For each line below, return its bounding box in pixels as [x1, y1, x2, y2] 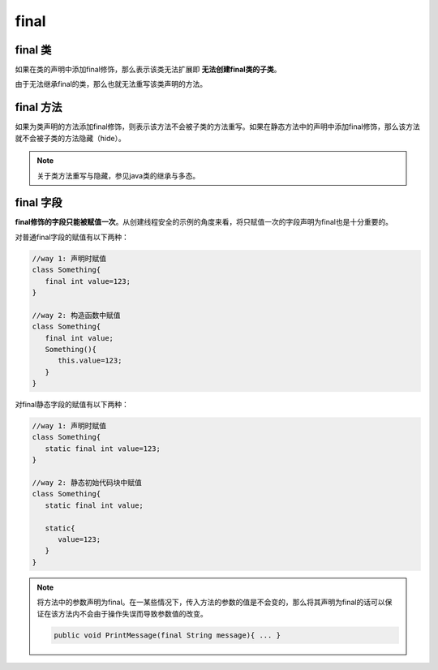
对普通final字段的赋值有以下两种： [15, 232, 130, 242]
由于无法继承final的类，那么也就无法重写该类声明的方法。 [15, 79, 208, 89]
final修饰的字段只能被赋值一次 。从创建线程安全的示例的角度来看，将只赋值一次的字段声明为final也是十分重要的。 [15, 217, 393, 227]
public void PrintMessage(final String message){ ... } [54, 630, 281, 640]
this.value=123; [58, 356, 122, 365]
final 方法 [15, 101, 62, 114]
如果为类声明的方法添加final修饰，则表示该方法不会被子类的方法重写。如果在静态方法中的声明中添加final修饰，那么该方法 [15, 122, 421, 131]
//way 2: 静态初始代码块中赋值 [32, 479, 142, 487]
